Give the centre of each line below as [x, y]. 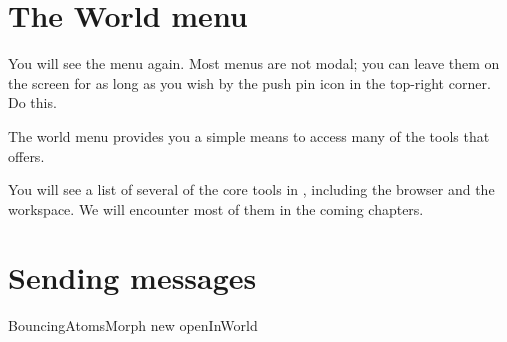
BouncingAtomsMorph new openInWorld [133, 325]
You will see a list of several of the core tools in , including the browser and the [251, 189]
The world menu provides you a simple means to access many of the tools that [249, 135]
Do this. [32, 102]
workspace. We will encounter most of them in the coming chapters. [216, 208]
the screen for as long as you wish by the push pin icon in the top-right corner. [249, 82]
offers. [26, 155]
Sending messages [132, 277]
